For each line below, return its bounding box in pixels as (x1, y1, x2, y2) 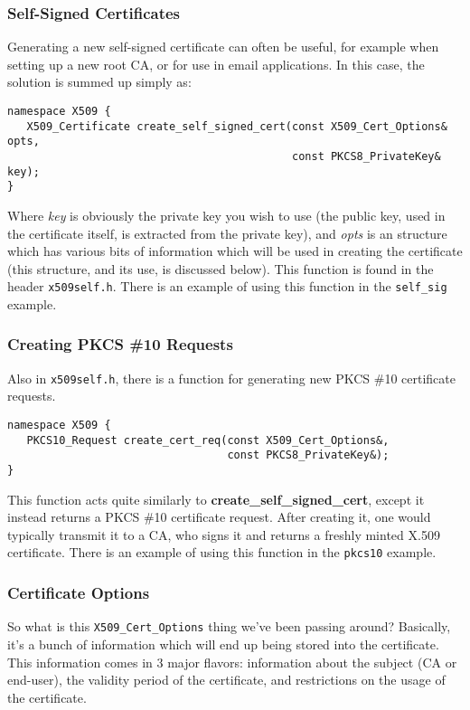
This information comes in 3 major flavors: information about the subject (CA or (7, 652, 457, 671)
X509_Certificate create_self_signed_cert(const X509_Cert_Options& (26, 119, 447, 133)
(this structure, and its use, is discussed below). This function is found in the (7, 259, 434, 278)
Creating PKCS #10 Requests (7, 333, 233, 355)
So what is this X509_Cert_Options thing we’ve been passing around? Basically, (7, 617, 451, 636)
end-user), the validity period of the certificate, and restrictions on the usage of (7, 670, 446, 689)
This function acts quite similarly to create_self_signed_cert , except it (7, 489, 425, 508)
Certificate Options (7, 582, 150, 604)
